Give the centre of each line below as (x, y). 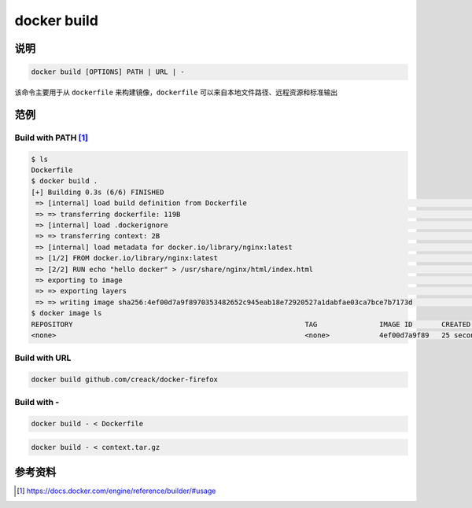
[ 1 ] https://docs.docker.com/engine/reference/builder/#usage (116, 491)
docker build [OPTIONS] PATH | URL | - (108, 72)
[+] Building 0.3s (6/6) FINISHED (98, 192)
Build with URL (43, 358)
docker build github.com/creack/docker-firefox (124, 380)
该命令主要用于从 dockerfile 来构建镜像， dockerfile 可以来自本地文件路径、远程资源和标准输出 (176, 92)
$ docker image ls (66, 313)
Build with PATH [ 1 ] (51, 138)
